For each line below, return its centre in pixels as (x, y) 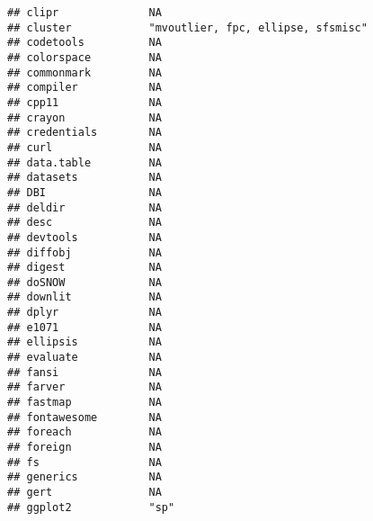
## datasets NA (84, 178)
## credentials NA (84, 133)
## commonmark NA (84, 72)
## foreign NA (84, 448)
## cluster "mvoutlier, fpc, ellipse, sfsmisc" (187, 27)
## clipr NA (84, 13)
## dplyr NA (84, 313)
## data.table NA (84, 162)
